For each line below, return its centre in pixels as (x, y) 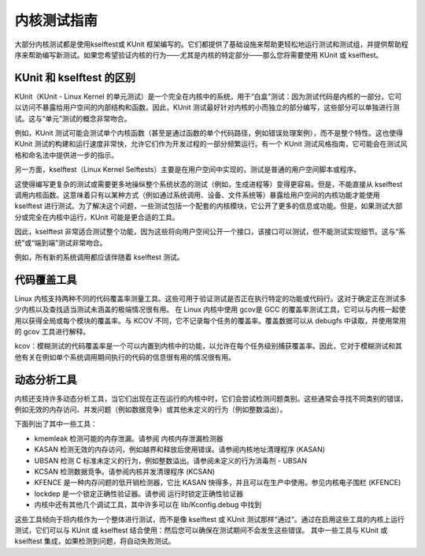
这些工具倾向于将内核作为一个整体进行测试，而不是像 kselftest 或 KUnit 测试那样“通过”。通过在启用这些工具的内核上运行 (210, 519)
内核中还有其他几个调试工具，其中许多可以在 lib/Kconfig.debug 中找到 (148, 505)
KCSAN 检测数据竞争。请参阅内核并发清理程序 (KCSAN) (125, 472)
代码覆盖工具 (46, 280)
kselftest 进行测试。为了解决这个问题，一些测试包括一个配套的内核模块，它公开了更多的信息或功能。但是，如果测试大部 (209, 206)
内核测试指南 (56, 21)
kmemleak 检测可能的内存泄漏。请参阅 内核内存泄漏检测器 (129, 438)
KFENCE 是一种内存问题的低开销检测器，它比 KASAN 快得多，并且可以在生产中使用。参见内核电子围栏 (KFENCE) (218, 483)
